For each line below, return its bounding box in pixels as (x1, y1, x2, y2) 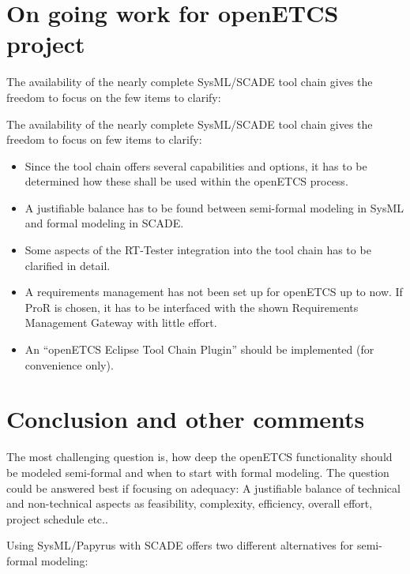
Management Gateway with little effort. (24, 314, 217, 331)
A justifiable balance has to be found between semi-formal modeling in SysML (24, 199, 404, 216)
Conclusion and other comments (6, 403, 365, 435)
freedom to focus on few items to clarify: (6, 131, 202, 148)
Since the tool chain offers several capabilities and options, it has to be (24, 157, 367, 174)
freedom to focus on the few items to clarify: (6, 88, 221, 105)
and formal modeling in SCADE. (24, 215, 184, 231)
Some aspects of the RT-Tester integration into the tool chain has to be (24, 242, 371, 258)
